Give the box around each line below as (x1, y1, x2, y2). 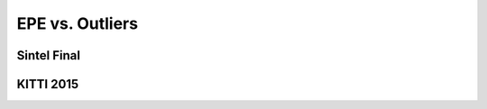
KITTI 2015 (16, 77, 79, 92)
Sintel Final (16, 48, 81, 63)
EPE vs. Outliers (16, 14, 139, 33)
